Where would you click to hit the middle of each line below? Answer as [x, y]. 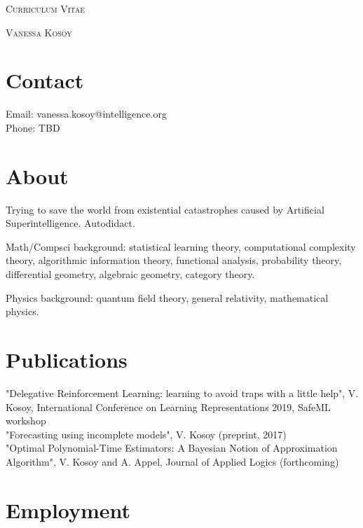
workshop [26, 421]
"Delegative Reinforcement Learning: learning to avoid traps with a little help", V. [182, 392]
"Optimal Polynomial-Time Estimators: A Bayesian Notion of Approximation [172, 448]
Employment [68, 509]
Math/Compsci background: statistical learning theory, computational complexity [181, 246]
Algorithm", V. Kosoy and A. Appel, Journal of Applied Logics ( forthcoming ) [172, 461]
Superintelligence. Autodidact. [70, 223]
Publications [67, 359]
